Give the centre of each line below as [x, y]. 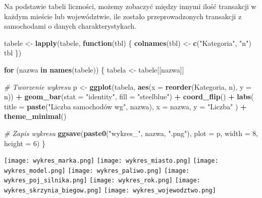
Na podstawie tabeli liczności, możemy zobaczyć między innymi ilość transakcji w [130, 6]
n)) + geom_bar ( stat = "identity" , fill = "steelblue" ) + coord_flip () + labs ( [129, 96]
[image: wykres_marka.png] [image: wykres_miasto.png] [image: [111, 161]
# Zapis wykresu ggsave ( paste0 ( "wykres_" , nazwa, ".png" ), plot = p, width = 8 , [131, 133]
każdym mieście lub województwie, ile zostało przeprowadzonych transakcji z [123, 16]
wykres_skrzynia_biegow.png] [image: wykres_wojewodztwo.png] [110, 191]
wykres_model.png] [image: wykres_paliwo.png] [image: [97, 171]
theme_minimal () [35, 116]
